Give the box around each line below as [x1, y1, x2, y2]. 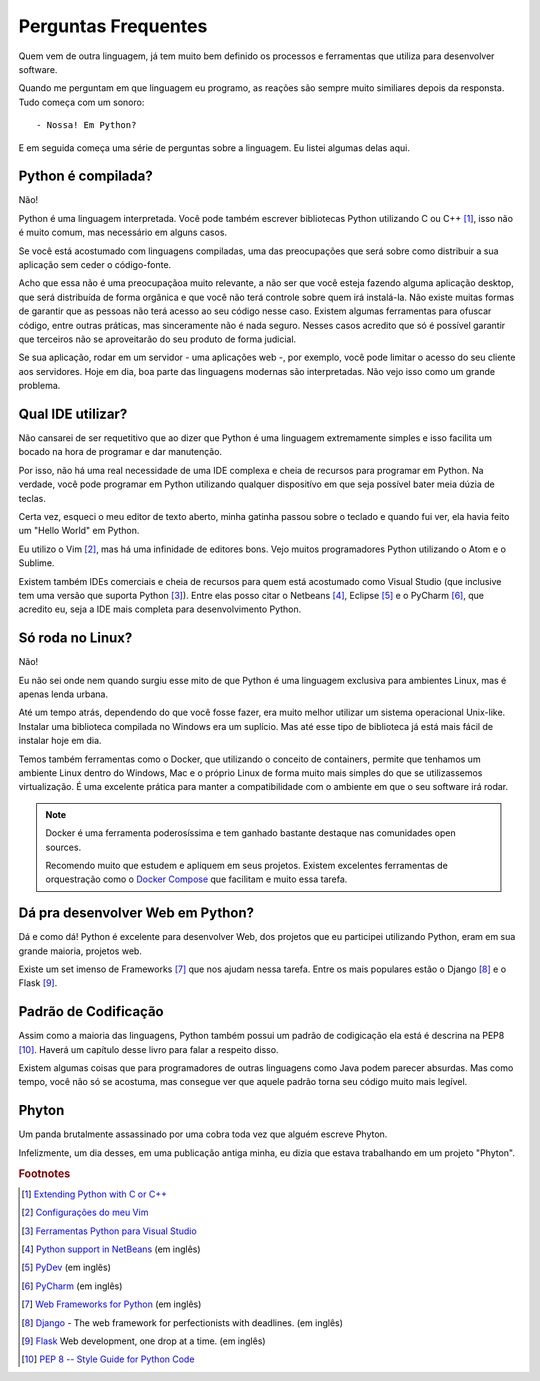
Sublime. [18, 557, 55, 569]
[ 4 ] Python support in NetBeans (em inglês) [21, 1243, 201, 1255]
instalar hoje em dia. [18, 735, 102, 747]
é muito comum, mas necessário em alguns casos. [18, 226, 228, 239]
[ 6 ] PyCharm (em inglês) [21, 1280, 123, 1292]
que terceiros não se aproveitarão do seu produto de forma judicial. [18, 333, 297, 345]
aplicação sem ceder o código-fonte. [18, 258, 172, 270]
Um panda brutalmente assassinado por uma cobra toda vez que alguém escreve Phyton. [18, 1128, 388, 1140]
